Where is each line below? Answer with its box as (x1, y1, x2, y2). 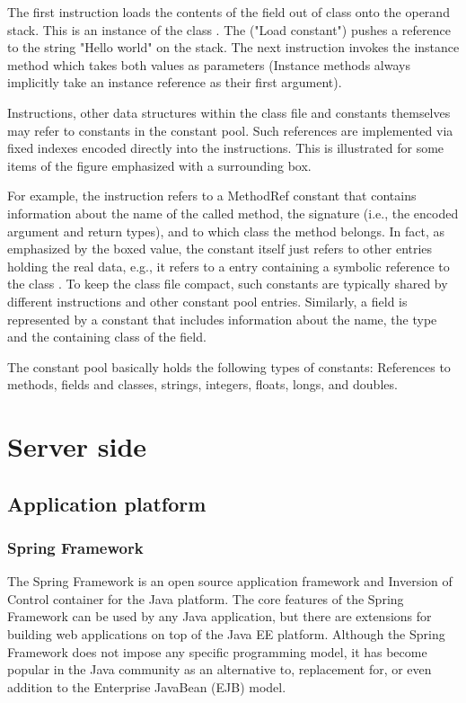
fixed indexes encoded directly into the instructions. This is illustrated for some (7, 138, 444, 157)
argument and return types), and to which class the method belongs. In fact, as (7, 221, 445, 240)
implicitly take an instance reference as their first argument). (7, 73, 342, 92)
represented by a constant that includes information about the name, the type (7, 309, 437, 328)
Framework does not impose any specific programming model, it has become (7, 642, 427, 661)
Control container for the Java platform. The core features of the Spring (7, 589, 404, 608)
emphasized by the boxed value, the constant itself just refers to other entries (7, 239, 433, 258)
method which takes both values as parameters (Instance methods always (7, 55, 410, 74)
